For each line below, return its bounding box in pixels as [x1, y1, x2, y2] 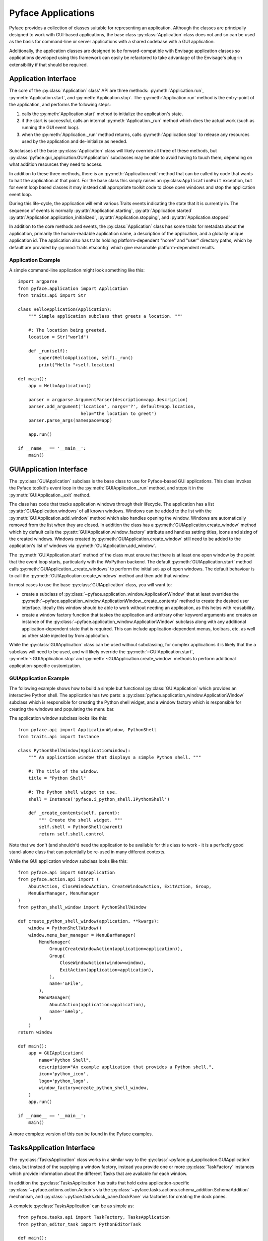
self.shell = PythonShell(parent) [39, 824, 123, 830]
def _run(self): [28, 348, 68, 354]
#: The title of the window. [28, 768, 99, 774]
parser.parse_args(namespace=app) [28, 417, 113, 423]
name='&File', [49, 981, 84, 986]
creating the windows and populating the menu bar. [9, 706, 115, 712]
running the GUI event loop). [21, 125, 79, 131]
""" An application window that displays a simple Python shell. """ [28, 755, 201, 760]
